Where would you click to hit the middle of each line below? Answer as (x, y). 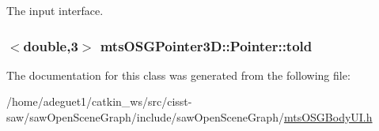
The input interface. (55, 10)
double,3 (51, 45)
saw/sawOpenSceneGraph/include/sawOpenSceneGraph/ (145, 117)
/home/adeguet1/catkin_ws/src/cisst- (99, 101)
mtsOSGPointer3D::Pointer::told (206, 45)
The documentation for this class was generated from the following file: (178, 75)
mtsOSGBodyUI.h (328, 117)
